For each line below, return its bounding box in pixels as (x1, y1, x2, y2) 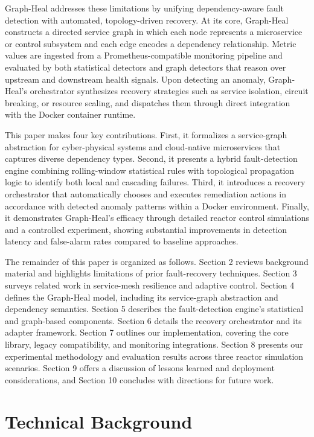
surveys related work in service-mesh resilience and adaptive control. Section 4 (5, 279, 295, 292)
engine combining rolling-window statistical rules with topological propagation (5, 164, 295, 176)
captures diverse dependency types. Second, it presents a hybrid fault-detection (5, 152, 298, 165)
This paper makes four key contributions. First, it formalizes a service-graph (5, 128, 287, 141)
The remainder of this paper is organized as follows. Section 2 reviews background (5, 255, 309, 267)
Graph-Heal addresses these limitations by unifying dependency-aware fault (5, 2, 284, 14)
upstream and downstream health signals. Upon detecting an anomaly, (5, 72, 266, 85)
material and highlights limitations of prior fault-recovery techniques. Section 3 (5, 267, 297, 279)
